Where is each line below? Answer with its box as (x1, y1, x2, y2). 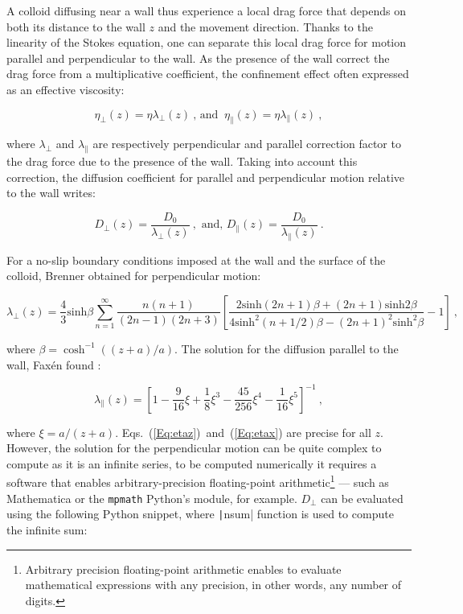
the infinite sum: (6, 521, 88, 538)
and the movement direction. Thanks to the (158, 18, 373, 35)
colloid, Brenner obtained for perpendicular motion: (6, 267, 261, 284)
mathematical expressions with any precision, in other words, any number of (25, 576, 402, 593)
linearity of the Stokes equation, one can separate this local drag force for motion (6, 34, 407, 51)
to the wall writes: (6, 184, 96, 201)
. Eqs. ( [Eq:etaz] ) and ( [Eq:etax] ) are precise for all (115, 423, 371, 440)
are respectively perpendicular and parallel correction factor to (92, 135, 401, 152)
